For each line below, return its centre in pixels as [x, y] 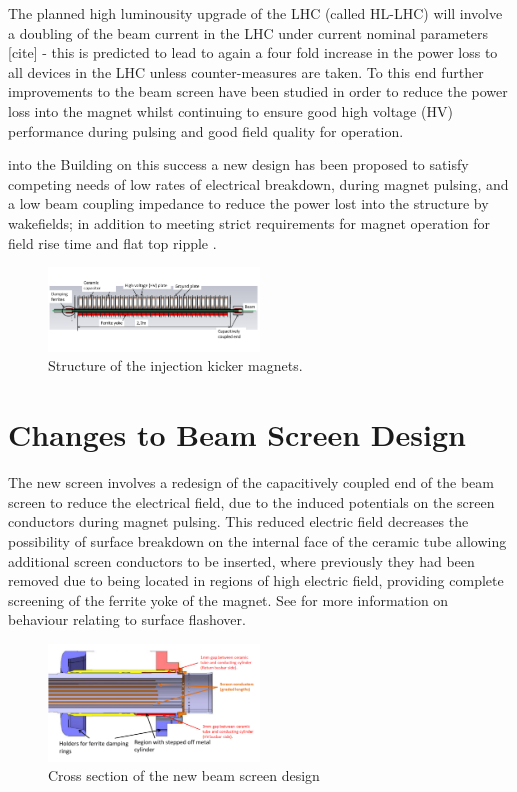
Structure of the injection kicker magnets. [175, 365]
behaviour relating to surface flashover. [127, 619]
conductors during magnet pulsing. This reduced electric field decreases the [238, 521]
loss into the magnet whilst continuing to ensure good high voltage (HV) [230, 110]
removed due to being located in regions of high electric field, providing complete [256, 580]
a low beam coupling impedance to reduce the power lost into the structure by [248, 203]
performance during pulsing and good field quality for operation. [206, 130]
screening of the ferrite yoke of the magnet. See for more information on [228, 599]
